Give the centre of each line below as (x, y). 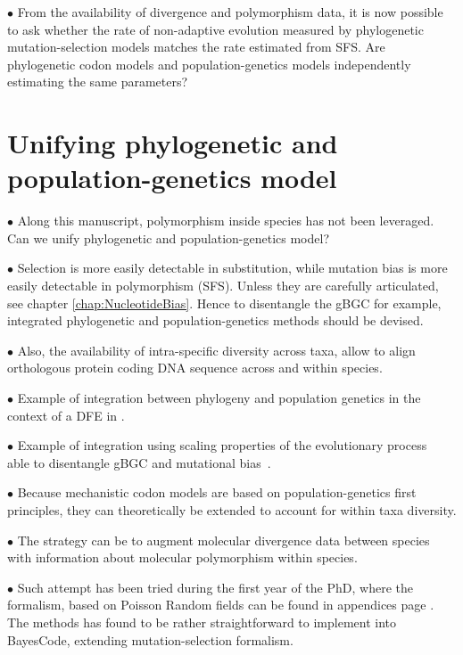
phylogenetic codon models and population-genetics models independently (209, 64)
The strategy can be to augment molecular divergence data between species (223, 540)
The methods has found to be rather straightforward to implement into (202, 622)
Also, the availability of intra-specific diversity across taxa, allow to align (216, 350)
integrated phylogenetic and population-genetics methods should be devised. (215, 320)
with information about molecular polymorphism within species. (182, 557)
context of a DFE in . (66, 415)
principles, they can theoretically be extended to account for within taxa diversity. (232, 510)
